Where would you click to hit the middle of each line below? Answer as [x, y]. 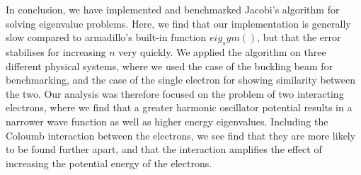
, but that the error [299, 37]
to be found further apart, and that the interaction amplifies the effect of [164, 149]
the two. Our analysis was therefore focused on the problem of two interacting [175, 93]
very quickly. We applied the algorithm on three [222, 51]
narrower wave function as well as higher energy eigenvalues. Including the [167, 121]
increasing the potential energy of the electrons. [109, 163]
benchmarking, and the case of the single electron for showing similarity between [180, 80]
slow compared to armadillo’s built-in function [106, 37]
